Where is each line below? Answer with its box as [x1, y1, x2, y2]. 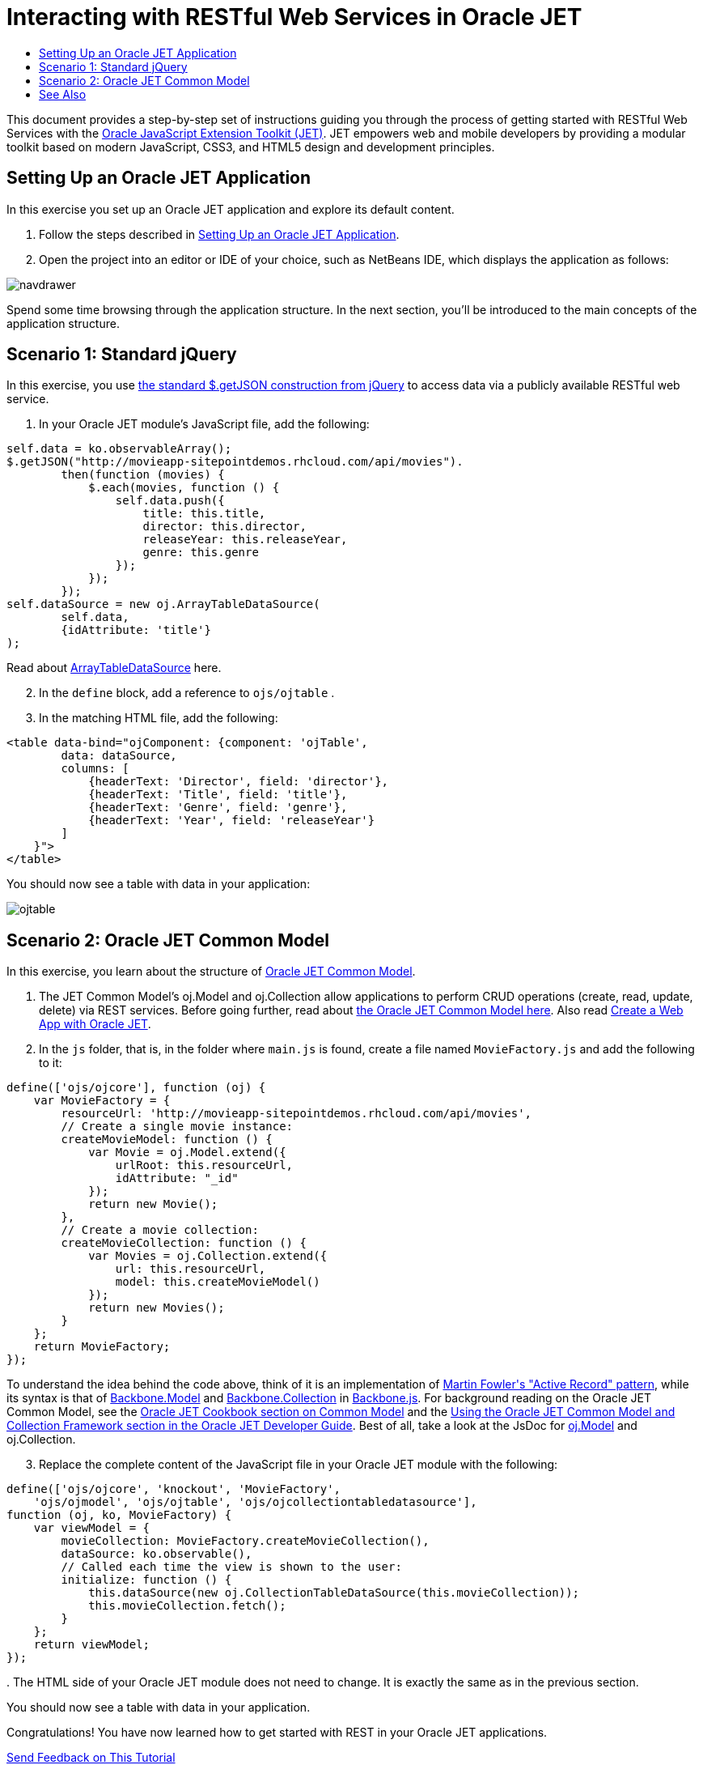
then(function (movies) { [61, 468, 225, 482]
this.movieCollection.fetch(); [88, 1599, 286, 1613]
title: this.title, [142, 507, 266, 521]
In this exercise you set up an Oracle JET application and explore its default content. [6, 202, 455, 216]
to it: [39, 1056, 62, 1070]
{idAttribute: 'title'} [61, 623, 211, 637]
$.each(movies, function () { [88, 481, 280, 495]
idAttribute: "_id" [115, 1172, 239, 1185]
